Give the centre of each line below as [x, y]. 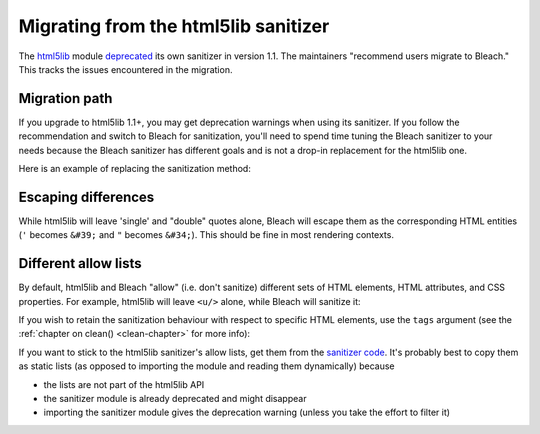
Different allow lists [80, 263]
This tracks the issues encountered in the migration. [125, 69]
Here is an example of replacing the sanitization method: [135, 169]
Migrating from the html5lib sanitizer [174, 26]
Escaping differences [86, 196]
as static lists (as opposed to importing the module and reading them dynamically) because [206, 366]
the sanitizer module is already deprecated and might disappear [175, 398]
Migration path [65, 98]
